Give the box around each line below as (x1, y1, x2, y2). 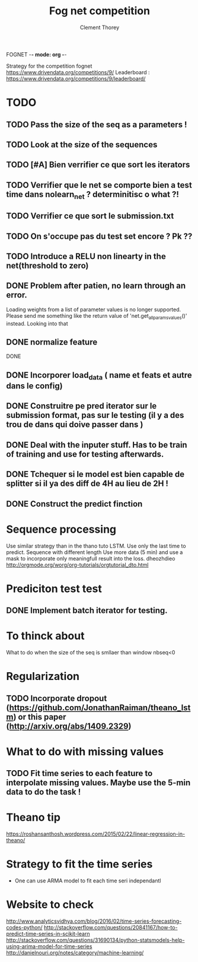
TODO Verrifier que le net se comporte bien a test (6, 180, 193, 190)
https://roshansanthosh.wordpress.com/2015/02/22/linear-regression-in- (6, 830, 186, 838)
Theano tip (6, 811, 61, 824)
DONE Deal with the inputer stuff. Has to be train (6, 439, 188, 450)
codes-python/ (6, 924, 43, 931)
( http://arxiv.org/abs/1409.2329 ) (6, 721, 132, 731)
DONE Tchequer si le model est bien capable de (6, 469, 185, 479)
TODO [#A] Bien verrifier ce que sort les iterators (6, 160, 190, 170)
